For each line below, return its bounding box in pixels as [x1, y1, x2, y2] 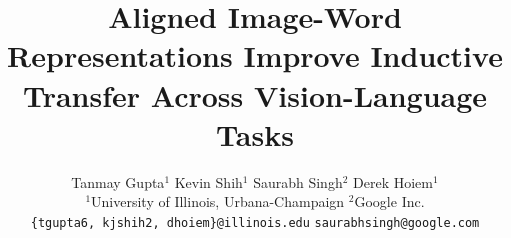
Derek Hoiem [353, 171, 433, 192]
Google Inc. [354, 191, 425, 212]
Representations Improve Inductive [7, 35, 503, 76]
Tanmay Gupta [71, 171, 165, 192]
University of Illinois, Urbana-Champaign [91, 191, 345, 212]
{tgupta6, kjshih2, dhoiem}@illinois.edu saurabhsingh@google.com [30, 215, 480, 230]
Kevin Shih [174, 171, 243, 192]
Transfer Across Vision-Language [22, 74, 488, 115]
